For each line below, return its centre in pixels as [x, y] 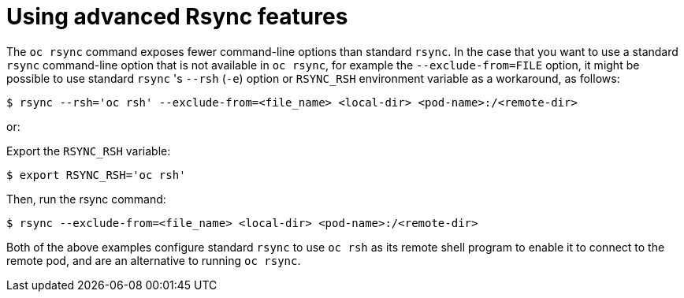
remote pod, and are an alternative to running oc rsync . [154, 260]
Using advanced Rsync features [177, 17]
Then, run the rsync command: [86, 199]
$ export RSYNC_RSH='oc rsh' [96, 175]
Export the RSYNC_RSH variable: [89, 151]
